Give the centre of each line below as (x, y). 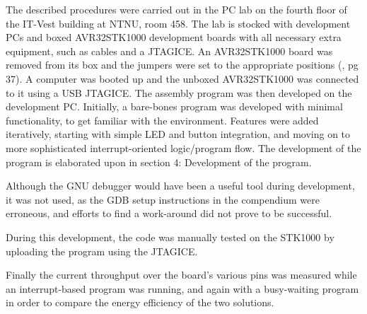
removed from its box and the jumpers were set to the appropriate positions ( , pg (182, 65)
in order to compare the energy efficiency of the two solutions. (140, 302)
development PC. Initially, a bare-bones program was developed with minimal (174, 106)
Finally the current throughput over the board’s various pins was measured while (181, 275)
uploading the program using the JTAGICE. (102, 251)
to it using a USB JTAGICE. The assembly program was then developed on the (179, 92)
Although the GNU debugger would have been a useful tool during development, (180, 186)
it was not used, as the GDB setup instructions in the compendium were (163, 199)
